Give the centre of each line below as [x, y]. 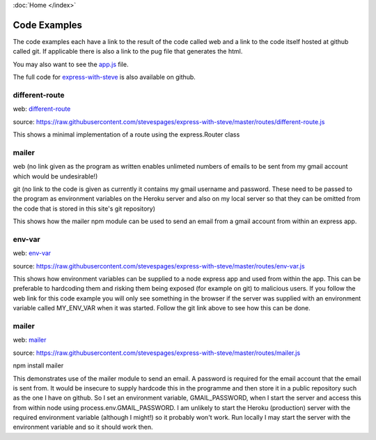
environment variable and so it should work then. [83, 427]
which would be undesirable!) [55, 176]
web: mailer [30, 340]
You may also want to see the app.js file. [71, 64]
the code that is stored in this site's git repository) [84, 208]
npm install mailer [38, 365]
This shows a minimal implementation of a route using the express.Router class [126, 135]
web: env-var [32, 253]
